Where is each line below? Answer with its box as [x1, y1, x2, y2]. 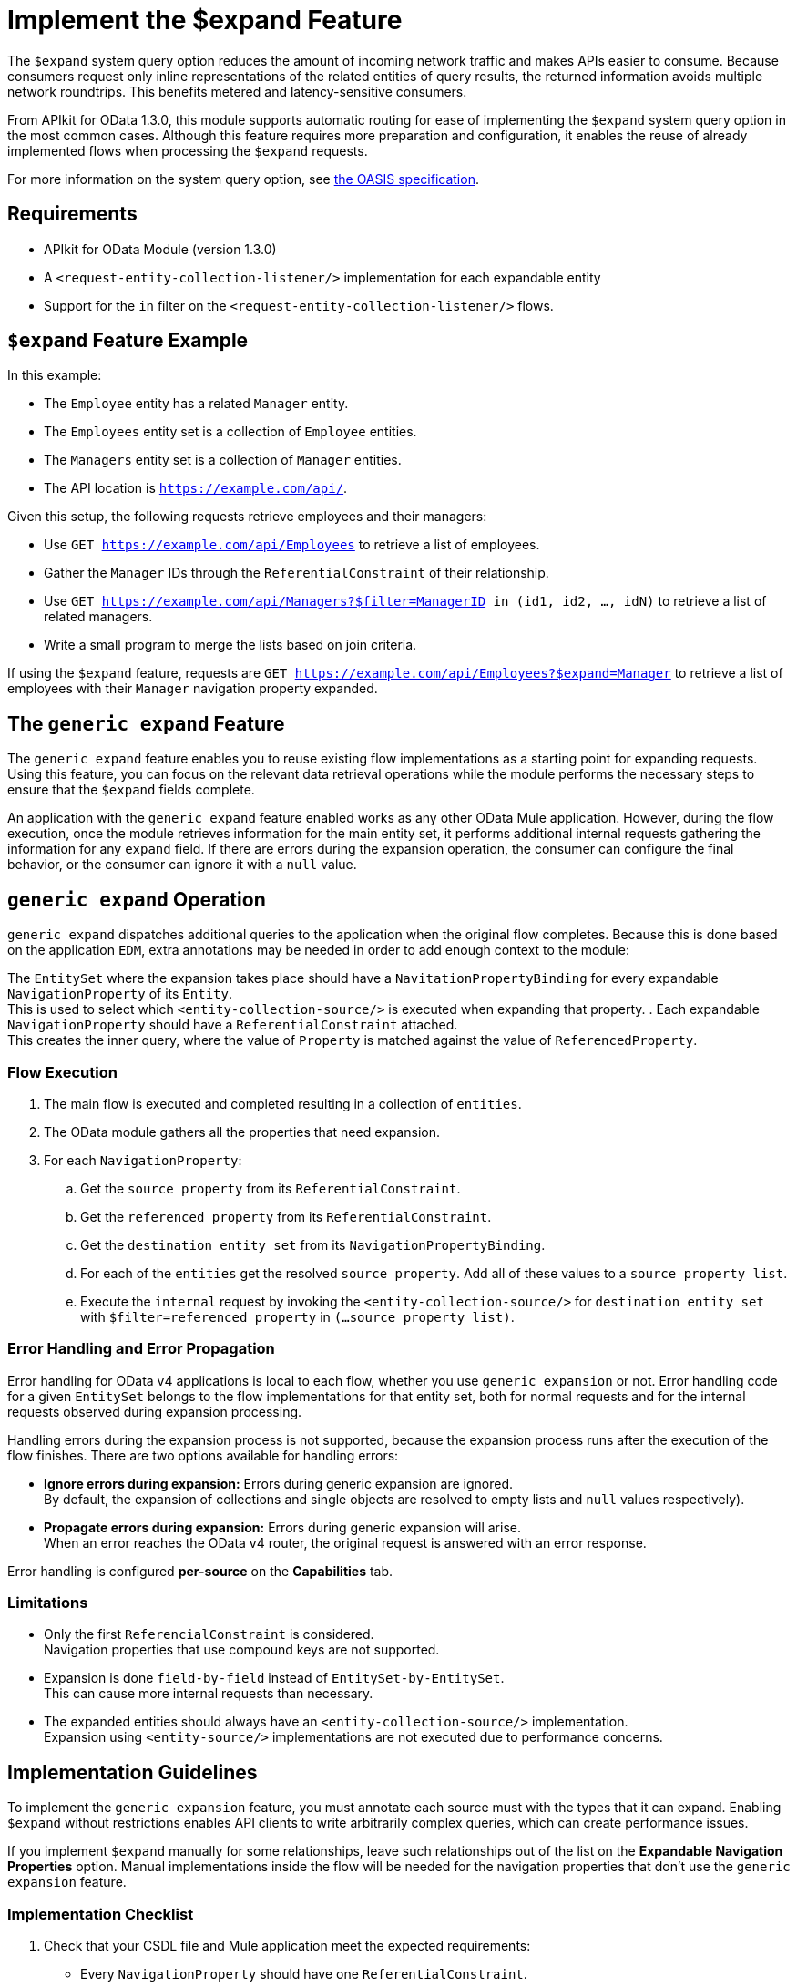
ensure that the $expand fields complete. [7, 782, 255, 798]
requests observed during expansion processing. [7, 1403, 302, 1419]
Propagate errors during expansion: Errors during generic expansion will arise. [44, 1519, 522, 1535]
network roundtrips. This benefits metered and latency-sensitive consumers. [7, 83, 467, 99]
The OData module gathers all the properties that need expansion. [44, 1123, 440, 1140]
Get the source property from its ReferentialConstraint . [80, 1180, 461, 1196]
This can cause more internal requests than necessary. [44, 1685, 373, 1702]
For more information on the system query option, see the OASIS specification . [7, 170, 479, 187]
